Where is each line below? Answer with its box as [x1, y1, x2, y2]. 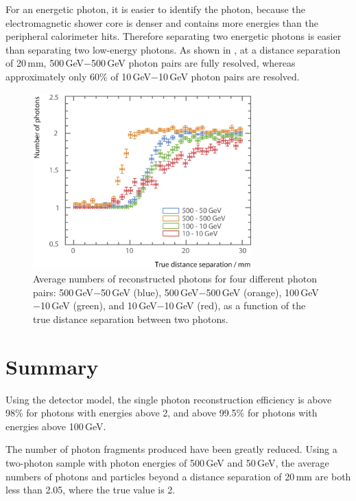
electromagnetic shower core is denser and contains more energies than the [5, 15, 318, 30]
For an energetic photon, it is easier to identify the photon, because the [5, 2, 305, 16]
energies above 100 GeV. [5, 419, 106, 433]
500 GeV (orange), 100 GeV [206, 285, 319, 299]
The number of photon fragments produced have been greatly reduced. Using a [5, 442, 337, 456]
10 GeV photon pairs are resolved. [158, 69, 300, 83]
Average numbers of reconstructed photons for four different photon [33, 271, 317, 286]
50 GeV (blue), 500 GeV [101, 285, 199, 299]
